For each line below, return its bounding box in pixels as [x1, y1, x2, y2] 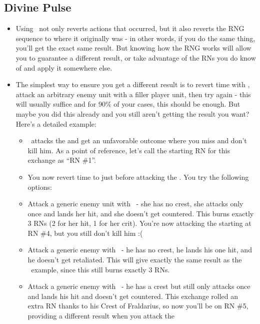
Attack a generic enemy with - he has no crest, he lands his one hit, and [27, 244, 252, 255]
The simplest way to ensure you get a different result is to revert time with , [15, 79, 250, 90]
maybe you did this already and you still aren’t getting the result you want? [15, 108, 249, 119]
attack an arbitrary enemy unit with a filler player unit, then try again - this [15, 89, 251, 99]
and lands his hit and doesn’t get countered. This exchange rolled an [27, 290, 238, 301]
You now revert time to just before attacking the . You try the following [27, 171, 249, 182]
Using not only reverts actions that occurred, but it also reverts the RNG [15, 23, 244, 34]
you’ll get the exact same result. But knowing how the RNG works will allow [15, 43, 251, 53]
